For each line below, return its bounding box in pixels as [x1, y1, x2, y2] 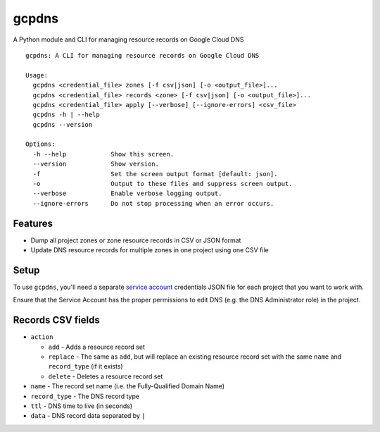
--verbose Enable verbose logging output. [32, 190, 222, 197]
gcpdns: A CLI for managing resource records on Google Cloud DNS [25, 51, 260, 59]
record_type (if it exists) [48, 362, 123, 371]
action [30, 333, 53, 341]
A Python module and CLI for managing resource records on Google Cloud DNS [13, 35, 244, 44]
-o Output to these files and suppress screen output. [32, 180, 293, 188]
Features [13, 217, 53, 229]
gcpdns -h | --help [32, 111, 100, 119]
